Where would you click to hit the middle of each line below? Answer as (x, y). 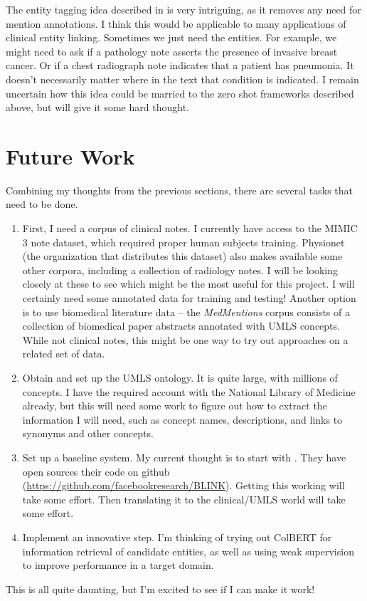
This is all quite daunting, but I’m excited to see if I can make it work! (160, 589)
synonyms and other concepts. (88, 433)
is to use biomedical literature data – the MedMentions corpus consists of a (186, 312)
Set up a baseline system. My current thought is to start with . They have (184, 457)
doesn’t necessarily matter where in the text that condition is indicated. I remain (182, 79)
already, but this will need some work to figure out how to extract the (175, 406)
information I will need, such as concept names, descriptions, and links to (182, 419)
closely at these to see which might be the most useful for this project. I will (188, 284)
